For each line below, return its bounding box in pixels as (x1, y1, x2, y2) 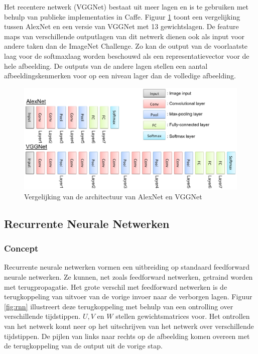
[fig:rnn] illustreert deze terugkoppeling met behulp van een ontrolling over (4, 301, 233, 311)
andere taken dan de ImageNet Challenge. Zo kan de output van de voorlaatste (4, 41, 248, 51)
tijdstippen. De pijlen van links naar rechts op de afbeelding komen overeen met (4, 330, 250, 341)
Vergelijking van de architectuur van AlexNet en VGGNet (24, 191, 202, 201)
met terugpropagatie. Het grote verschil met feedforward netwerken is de (4, 281, 227, 292)
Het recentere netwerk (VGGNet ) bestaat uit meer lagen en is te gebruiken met (4, 2, 248, 12)
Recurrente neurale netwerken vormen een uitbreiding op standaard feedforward (4, 262, 250, 272)
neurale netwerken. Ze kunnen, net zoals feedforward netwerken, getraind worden (4, 272, 253, 282)
